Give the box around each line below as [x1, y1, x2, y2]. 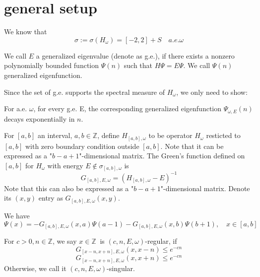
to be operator [148, 130, 193, 140]
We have [4, 210, 30, 220]
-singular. [107, 263, 135, 273]
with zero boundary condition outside [25, 140, 139, 151]
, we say [52, 236, 77, 246]
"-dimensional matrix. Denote [160, 183, 250, 193]
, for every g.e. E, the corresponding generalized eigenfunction [33, 103, 222, 114]
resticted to [206, 130, 241, 140]
